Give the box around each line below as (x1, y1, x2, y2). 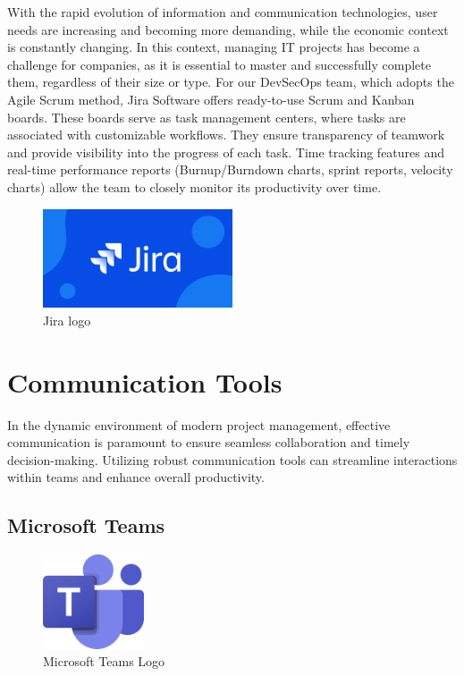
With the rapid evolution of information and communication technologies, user (7, 3, 438, 21)
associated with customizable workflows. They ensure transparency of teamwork (7, 125, 445, 144)
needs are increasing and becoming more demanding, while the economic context (7, 20, 449, 38)
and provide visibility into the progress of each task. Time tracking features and (7, 142, 445, 161)
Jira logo (43, 310, 91, 329)
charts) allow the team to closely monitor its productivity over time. (7, 177, 382, 196)
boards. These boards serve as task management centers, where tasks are (7, 107, 406, 126)
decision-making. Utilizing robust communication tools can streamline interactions (7, 450, 458, 469)
